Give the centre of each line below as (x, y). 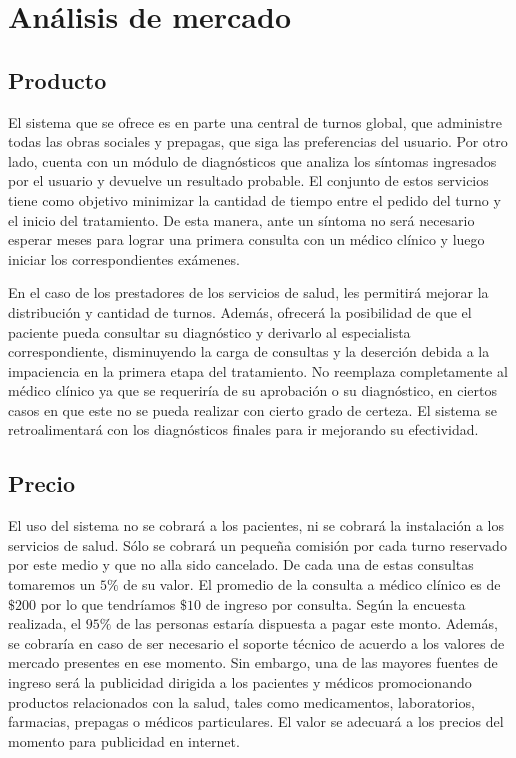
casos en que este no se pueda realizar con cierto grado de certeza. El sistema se (252, 409)
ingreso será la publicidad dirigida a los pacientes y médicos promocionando (240, 682)
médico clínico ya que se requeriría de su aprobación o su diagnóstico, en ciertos (252, 390)
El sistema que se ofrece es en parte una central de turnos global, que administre (255, 121)
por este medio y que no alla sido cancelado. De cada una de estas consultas (241, 564)
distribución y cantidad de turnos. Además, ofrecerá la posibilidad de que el (240, 311)
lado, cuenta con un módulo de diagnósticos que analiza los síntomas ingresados (252, 160)
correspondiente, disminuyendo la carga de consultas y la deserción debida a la (249, 351)
